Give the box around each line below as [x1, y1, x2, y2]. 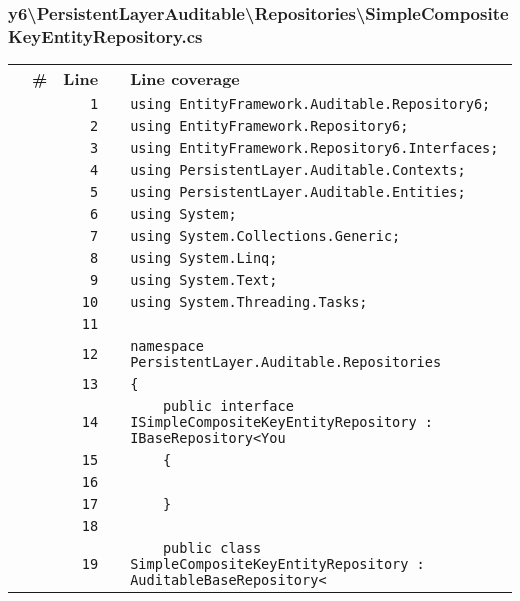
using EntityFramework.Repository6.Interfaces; [130, 140, 499, 157]
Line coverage [130, 67, 240, 91]
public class [162, 540, 262, 557]
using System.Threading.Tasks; [130, 294, 368, 311]
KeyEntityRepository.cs [8, 23, 203, 48]
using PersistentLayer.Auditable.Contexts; [130, 162, 466, 179]
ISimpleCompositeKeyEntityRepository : [130, 414, 433, 431]
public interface [162, 398, 294, 415]
